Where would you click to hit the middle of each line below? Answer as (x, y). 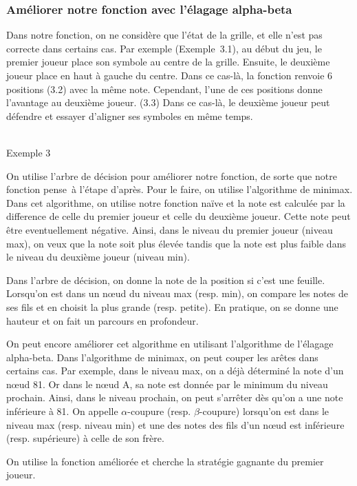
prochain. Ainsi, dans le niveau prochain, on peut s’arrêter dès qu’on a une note (175, 397)
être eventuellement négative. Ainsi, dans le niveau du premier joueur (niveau (170, 229)
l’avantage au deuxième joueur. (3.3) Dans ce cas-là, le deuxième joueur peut (168, 102)
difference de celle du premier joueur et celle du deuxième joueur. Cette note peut (178, 216)
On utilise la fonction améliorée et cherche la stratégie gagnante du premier (165, 461)
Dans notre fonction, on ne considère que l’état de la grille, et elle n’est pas (164, 35)
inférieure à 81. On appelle (62, 411)
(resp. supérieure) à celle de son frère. (85, 438)
